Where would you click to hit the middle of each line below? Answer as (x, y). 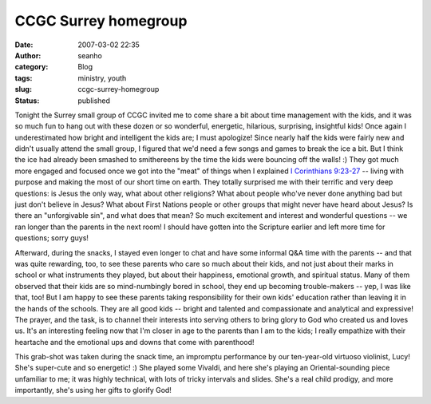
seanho (90, 55)
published (94, 101)
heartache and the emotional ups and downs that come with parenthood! (134, 342)
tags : (24, 78)
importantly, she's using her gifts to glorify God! (93, 390)
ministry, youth (102, 78)
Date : (24, 45)
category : (32, 67)
